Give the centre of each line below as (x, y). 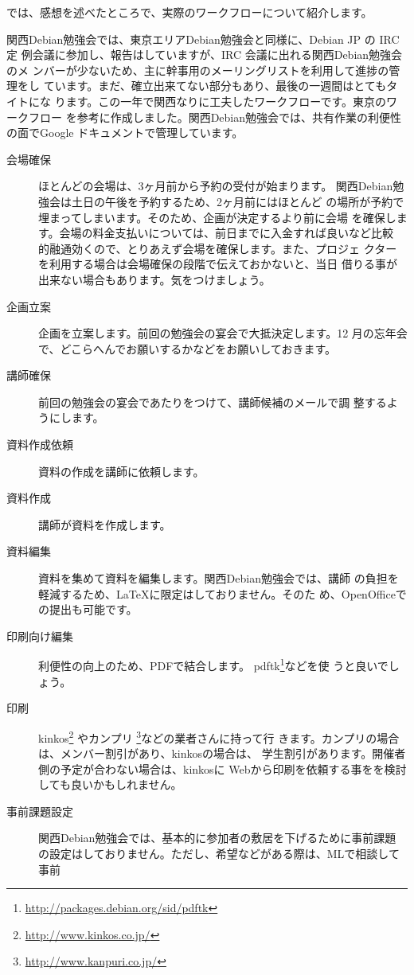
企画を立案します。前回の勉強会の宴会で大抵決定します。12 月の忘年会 (223, 333)
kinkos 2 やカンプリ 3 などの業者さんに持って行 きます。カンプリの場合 (219, 736)
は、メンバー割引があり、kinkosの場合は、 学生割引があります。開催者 (222, 753)
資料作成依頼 (40, 445)
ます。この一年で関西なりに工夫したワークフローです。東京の (226, 101)
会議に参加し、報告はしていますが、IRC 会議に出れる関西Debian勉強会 (217, 55)
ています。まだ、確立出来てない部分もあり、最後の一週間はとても (215, 86)
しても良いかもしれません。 (110, 784)
